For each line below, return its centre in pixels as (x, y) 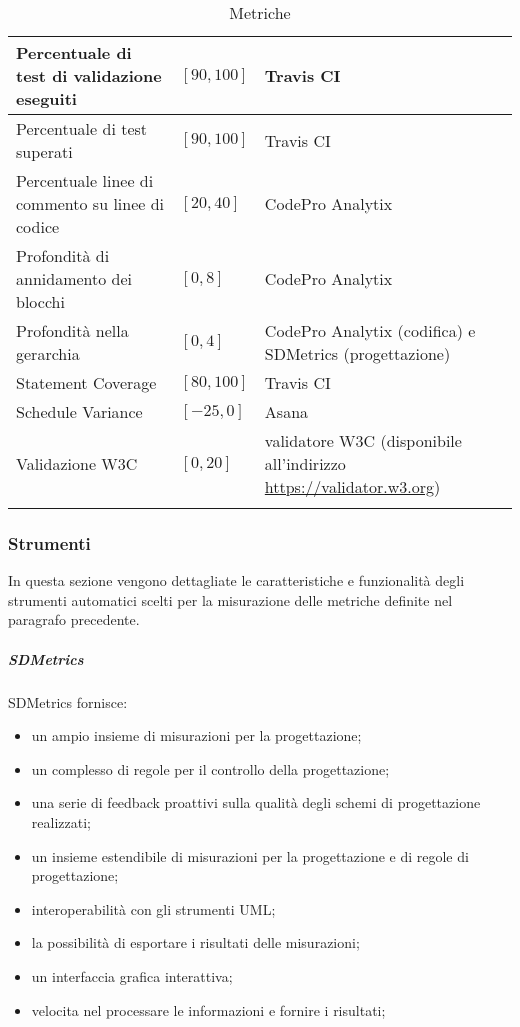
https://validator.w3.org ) (352, 486)
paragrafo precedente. (74, 619)
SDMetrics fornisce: (68, 701)
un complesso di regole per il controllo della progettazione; (210, 768)
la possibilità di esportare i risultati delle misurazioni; (195, 942)
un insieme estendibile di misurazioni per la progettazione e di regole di (250, 855)
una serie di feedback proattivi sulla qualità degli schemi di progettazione (256, 802)
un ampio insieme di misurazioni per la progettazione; (196, 735)
